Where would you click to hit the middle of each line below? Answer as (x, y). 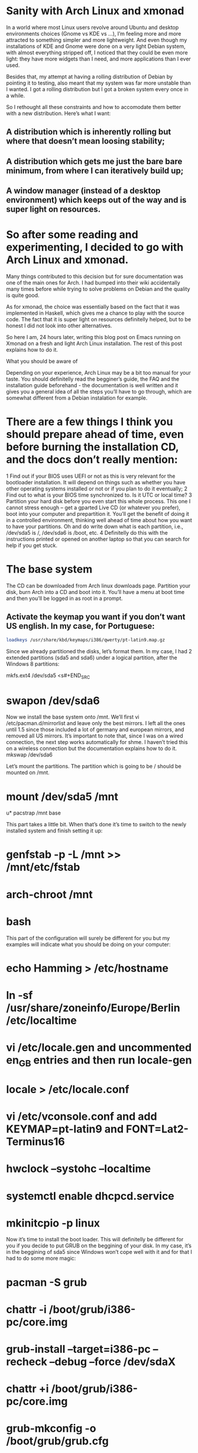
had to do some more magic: (41, 1259)
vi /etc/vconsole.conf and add (82, 1117)
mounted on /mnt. (28, 772)
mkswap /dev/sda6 (30, 755)
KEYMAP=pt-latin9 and (65, 1129)
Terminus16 (35, 1142)
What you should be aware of (42, 361)
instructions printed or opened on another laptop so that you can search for (98, 539)
